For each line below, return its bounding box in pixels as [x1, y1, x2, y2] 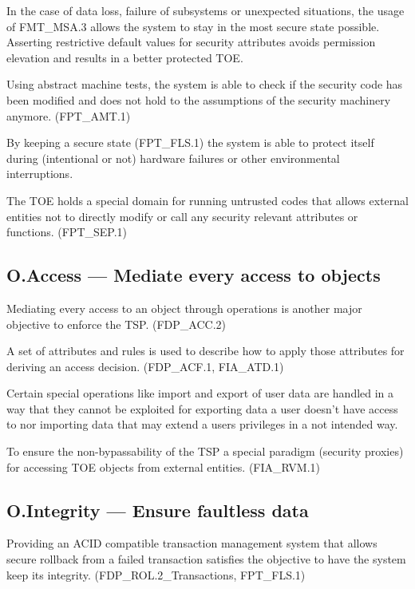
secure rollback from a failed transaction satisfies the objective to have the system [6, 551, 406, 567]
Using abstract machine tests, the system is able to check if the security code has [6, 76, 403, 93]
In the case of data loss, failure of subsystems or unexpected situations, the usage [6, 2, 405, 18]
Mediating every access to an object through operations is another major [6, 299, 362, 316]
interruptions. [6, 165, 73, 182]
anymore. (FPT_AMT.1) [6, 107, 131, 124]
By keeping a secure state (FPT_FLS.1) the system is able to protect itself [6, 134, 374, 151]
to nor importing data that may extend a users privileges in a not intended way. [6, 416, 398, 433]
